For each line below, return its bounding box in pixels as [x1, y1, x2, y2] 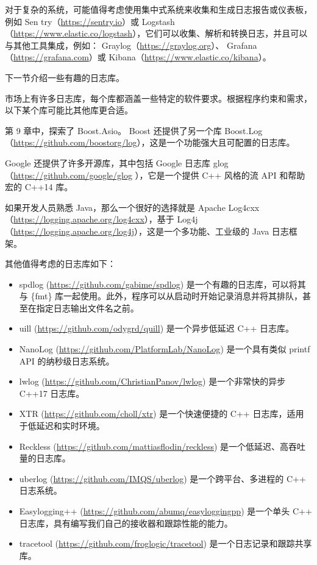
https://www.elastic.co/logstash [13, 27, 133, 40]
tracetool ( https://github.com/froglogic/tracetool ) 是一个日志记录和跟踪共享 [19, 537, 312, 550]
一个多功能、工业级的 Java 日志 [164, 224, 289, 237]
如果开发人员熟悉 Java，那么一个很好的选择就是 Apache [5, 201, 226, 213]
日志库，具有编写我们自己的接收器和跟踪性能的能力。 [19, 516, 233, 529]
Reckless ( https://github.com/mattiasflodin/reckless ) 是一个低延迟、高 [19, 439, 289, 452]
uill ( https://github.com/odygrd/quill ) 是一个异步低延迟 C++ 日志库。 [19, 322, 294, 335]
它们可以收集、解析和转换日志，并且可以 [145, 27, 308, 40]
